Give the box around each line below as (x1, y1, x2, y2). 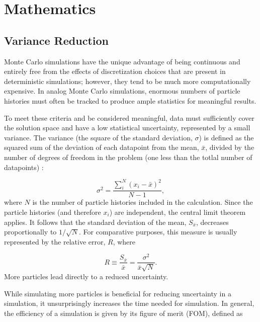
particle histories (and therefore (4, 207, 101, 217)
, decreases (196, 216, 229, 227)
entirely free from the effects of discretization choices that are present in (4, 66, 226, 76)
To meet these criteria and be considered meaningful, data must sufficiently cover (4, 112, 254, 123)
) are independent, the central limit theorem (109, 207, 246, 217)
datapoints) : (4, 162, 44, 172)
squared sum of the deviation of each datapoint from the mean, (4, 142, 199, 152)
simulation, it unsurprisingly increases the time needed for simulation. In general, (4, 298, 254, 308)
